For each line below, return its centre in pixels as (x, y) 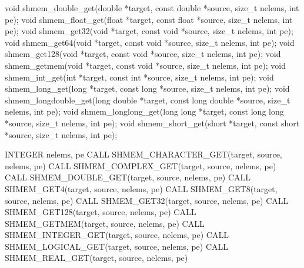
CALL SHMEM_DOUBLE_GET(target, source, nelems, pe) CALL (128, 177)
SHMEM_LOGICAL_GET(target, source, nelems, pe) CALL (116, 246)
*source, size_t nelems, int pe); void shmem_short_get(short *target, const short (152, 123)
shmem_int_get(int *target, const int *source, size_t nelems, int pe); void (139, 77)
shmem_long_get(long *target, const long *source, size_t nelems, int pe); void (147, 88)
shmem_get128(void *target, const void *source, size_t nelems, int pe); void (143, 54)
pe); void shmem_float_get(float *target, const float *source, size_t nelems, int (149, 19)
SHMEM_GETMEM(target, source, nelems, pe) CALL (105, 223)
